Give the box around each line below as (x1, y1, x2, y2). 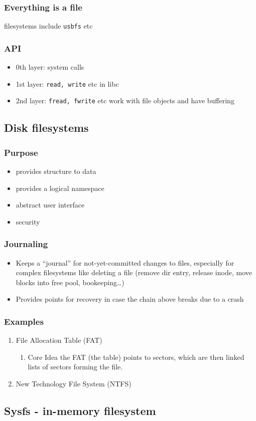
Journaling (4, 238, 48, 250)
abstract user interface (16, 199, 85, 210)
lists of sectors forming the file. (28, 361, 123, 372)
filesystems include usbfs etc (4, 21, 93, 31)
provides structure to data (16, 166, 96, 176)
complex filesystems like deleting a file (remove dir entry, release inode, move (16, 267, 252, 278)
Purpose (4, 146, 38, 158)
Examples (4, 315, 44, 327)
